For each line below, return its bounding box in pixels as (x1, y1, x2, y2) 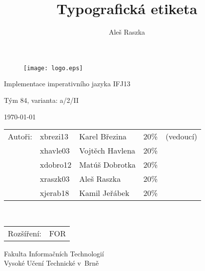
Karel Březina (79, 131, 127, 142)
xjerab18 (40, 187, 69, 199)
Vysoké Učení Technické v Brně (4, 258, 99, 268)
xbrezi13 (40, 131, 69, 142)
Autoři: (8, 131, 32, 142)
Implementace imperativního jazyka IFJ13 (4, 78, 131, 89)
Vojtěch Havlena (79, 145, 136, 156)
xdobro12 (40, 159, 72, 171)
